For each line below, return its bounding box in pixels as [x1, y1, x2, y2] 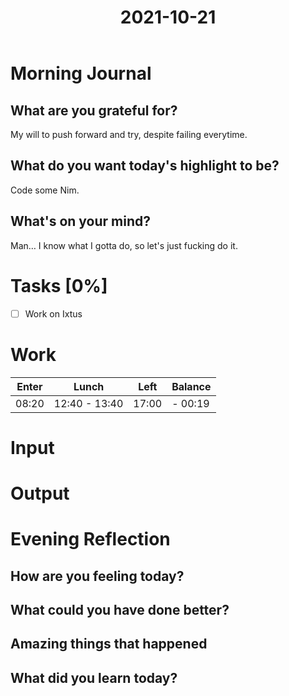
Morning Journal [10, 62, 152, 85]
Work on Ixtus [24, 307, 83, 320]
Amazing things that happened [10, 636, 208, 653]
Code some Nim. [10, 184, 80, 196]
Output [10, 482, 70, 505]
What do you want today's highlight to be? [10, 157, 280, 175]
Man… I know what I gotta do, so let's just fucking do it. [10, 239, 238, 251]
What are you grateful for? [10, 102, 178, 119]
